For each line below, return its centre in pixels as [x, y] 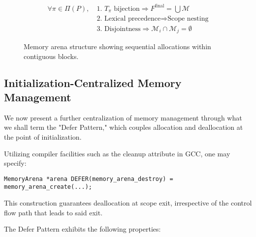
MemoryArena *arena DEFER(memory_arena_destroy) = [89, 179]
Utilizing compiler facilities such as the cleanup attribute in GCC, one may [117, 153]
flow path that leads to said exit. [53, 212]
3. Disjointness [119, 29]
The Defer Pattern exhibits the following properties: [82, 229]
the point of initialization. [43, 137]
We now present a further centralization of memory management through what [123, 117]
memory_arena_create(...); [48, 187]
